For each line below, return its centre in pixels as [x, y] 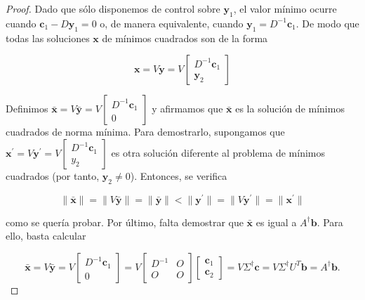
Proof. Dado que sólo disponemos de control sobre [113, 8]
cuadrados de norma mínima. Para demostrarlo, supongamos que [145, 132]
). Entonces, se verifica [179, 175]
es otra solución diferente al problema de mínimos [218, 152]
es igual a [276, 222]
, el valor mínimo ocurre [285, 8]
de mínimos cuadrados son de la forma [185, 38]
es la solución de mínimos [290, 109]
